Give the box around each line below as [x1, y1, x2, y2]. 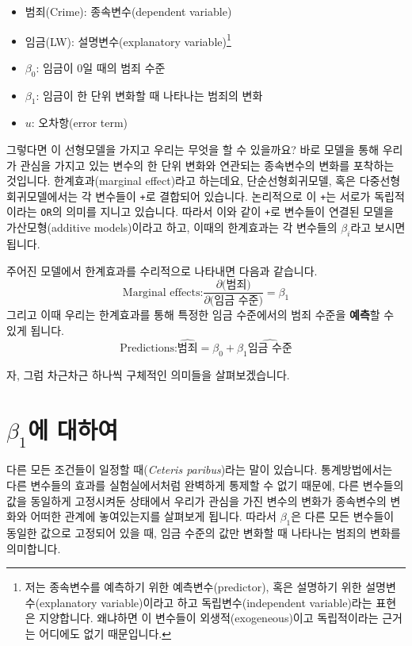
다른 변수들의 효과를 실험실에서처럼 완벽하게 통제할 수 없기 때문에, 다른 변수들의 [6, 476, 404, 493]
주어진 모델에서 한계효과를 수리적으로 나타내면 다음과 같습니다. [6, 262, 318, 279]
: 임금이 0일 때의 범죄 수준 [36, 59, 166, 75]
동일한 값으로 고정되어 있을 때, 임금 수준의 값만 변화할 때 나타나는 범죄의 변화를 [6, 524, 401, 540]
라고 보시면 [350, 219, 406, 236]
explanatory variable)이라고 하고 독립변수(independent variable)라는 [40, 594, 372, 610]
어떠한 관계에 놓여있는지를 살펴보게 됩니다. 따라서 [30, 508, 277, 525]
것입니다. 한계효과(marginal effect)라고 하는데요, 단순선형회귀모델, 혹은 [6, 172, 356, 189]
